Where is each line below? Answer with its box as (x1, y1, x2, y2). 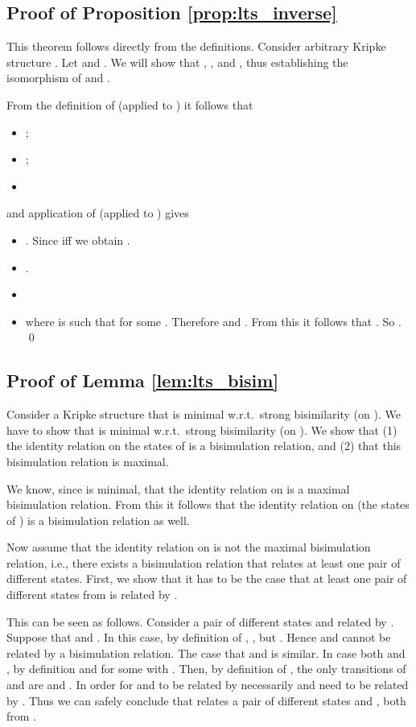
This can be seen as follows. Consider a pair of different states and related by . (6, 613, 394, 630)
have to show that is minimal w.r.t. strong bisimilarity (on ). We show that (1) (6, 421, 397, 438)
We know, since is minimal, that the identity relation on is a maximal (6, 480, 350, 497)
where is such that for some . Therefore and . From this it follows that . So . (25, 312, 402, 329)
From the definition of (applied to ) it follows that (6, 96, 253, 113)
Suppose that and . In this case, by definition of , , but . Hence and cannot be (6, 629, 391, 646)
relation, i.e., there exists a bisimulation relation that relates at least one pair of (6, 554, 401, 571)
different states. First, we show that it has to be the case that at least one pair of (6, 570, 407, 587)
